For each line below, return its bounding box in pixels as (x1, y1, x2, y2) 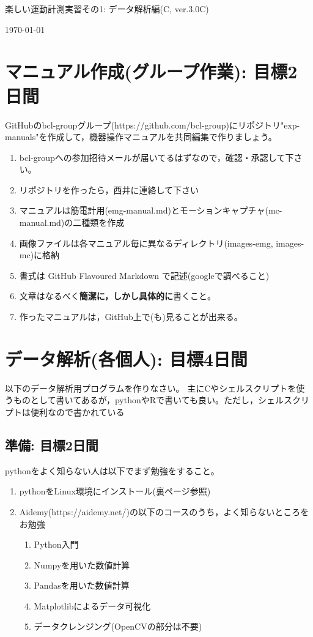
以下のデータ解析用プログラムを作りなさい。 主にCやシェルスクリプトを (5, 381, 296, 394)
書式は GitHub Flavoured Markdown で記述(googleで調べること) (19, 269, 270, 281)
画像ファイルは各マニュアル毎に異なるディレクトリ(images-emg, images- (19, 236, 304, 249)
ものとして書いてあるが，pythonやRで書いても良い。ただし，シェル (13, 393, 284, 406)
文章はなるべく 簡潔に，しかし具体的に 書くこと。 (19, 289, 216, 302)
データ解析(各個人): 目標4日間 (5, 346, 248, 371)
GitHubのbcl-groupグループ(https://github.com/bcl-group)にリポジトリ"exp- (5, 118, 300, 131)
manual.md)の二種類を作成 (19, 216, 125, 229)
